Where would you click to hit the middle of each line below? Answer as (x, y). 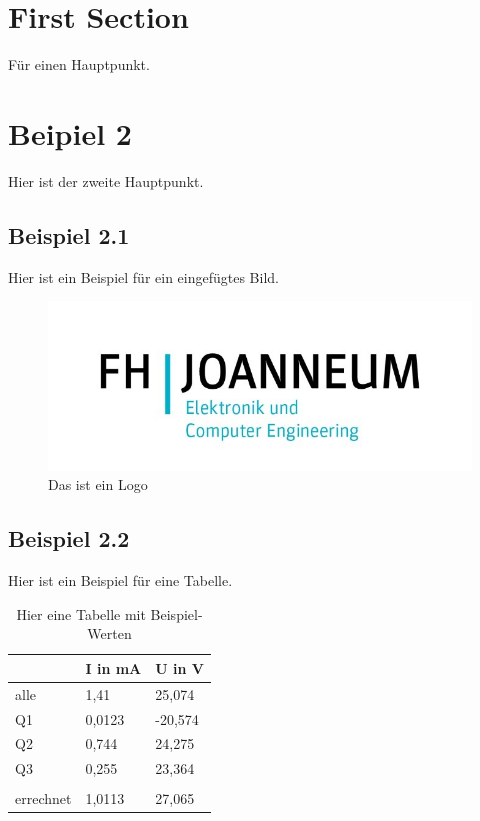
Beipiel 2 (70, 132)
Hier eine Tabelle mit (81, 613)
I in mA (113, 667)
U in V (179, 667)
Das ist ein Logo (98, 484)
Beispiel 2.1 (69, 234)
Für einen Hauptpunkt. (79, 64)
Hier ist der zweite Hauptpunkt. (106, 180)
